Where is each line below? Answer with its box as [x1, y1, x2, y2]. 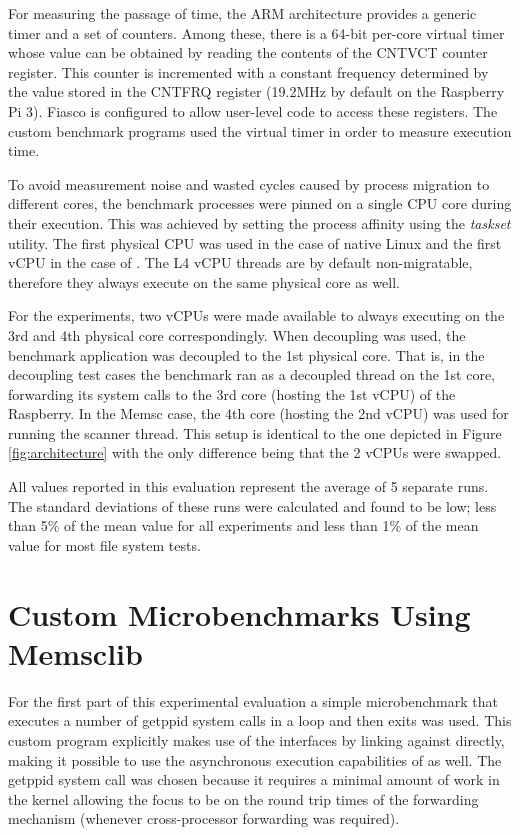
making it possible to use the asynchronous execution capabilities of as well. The [8, 749, 502, 770]
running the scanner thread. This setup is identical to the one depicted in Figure [8, 422, 502, 443]
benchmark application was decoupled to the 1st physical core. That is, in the [8, 344, 485, 365]
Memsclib [8, 632, 143, 673]
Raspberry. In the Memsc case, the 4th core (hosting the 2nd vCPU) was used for [8, 403, 509, 424]
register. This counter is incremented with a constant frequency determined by [8, 61, 489, 82]
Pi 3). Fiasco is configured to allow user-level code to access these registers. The [8, 100, 498, 121]
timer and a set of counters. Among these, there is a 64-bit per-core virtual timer [8, 22, 505, 43]
